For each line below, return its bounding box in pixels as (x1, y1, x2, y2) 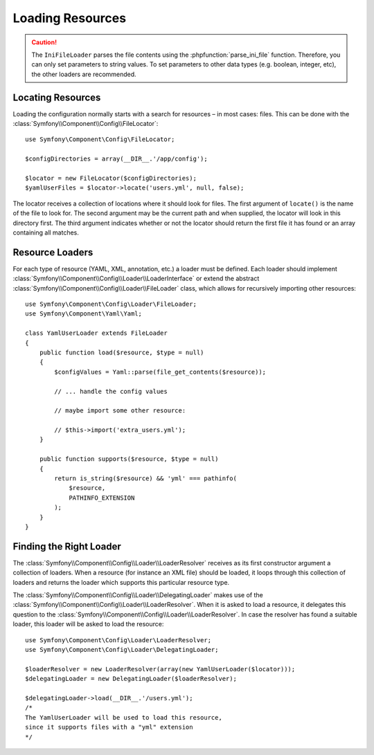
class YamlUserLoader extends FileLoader (25, 329, 168, 337)
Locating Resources (12, 91, 101, 103)
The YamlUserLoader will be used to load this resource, (25, 713, 223, 721)
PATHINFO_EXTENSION (69, 493, 135, 502)
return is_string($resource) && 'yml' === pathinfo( (54, 475, 237, 482)
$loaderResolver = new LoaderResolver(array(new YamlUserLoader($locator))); (25, 665, 296, 673)
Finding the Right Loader (12, 540, 121, 552)
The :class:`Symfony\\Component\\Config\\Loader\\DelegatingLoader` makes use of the (12, 591, 263, 599)
